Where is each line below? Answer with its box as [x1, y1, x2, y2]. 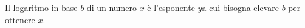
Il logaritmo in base [5, 1, 78, 13]
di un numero [86, 1, 137, 13]
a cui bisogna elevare [202, 1, 279, 13]
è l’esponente [147, 1, 195, 13]
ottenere [5, 13, 35, 26]
